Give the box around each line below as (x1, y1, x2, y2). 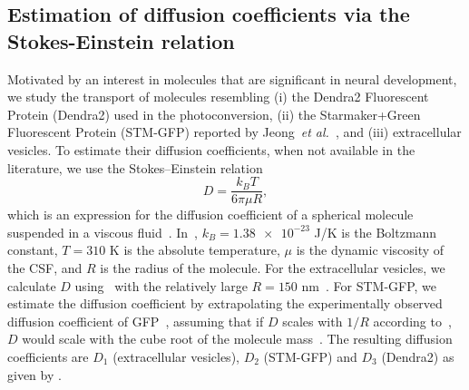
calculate (7, 276, 56, 295)
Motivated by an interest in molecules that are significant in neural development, (7, 69, 457, 88)
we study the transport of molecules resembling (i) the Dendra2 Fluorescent (7, 87, 429, 106)
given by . (7, 365, 62, 384)
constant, (7, 240, 58, 259)
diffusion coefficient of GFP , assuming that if (7, 311, 264, 330)
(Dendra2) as (381, 346, 454, 366)
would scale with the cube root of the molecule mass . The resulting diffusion (22, 329, 453, 348)
